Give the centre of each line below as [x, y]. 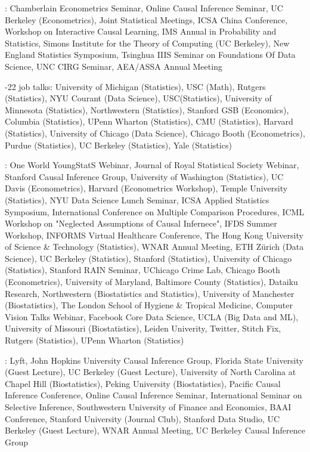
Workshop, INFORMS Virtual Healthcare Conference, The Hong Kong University [154, 235]
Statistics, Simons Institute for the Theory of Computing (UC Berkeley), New [147, 43]
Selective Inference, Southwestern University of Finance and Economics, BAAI [148, 407]
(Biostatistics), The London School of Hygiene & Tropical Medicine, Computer [149, 305]
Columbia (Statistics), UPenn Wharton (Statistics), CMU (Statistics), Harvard [149, 121]
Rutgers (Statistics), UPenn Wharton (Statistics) [94, 340]
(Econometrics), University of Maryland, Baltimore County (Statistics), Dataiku [151, 282]
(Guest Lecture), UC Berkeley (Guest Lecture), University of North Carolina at [151, 372]
